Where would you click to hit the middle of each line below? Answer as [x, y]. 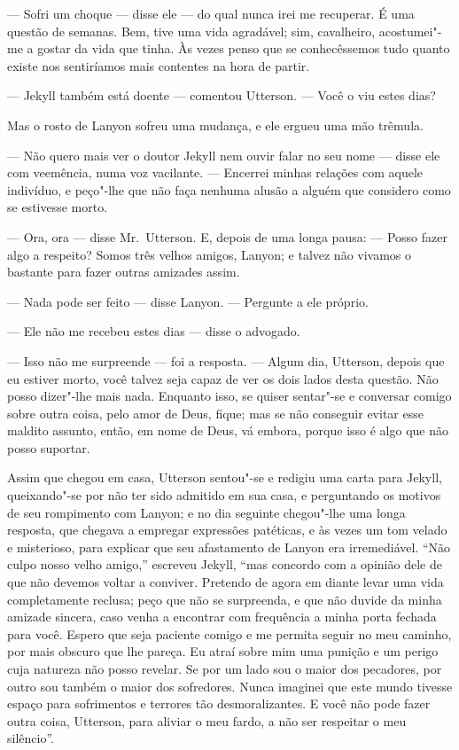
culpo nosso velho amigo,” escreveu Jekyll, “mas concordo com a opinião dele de [225, 564]
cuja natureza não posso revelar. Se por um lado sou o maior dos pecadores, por [225, 668]
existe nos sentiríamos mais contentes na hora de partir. [159, 65]
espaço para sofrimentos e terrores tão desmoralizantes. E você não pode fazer [219, 703]
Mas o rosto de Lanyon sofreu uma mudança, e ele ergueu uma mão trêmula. [215, 125]
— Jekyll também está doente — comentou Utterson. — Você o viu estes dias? [222, 95]
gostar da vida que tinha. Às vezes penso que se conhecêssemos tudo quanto [244, 48]
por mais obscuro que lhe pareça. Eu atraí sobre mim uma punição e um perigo [223, 651]
